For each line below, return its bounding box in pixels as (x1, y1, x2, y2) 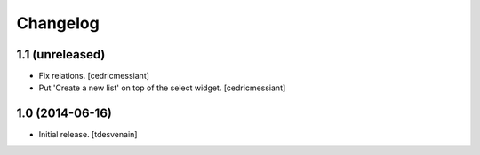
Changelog (16, 13, 100, 33)
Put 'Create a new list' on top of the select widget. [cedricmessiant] (38, 82, 286, 93)
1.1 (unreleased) (16, 47, 106, 62)
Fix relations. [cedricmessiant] (38, 71, 150, 81)
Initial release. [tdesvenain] (38, 129, 138, 140)
